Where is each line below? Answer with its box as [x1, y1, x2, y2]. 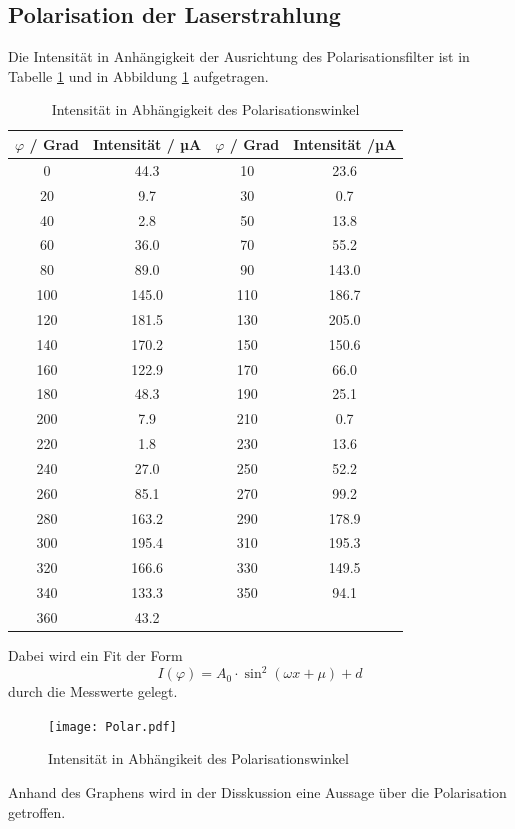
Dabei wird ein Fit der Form [8, 645, 183, 666]
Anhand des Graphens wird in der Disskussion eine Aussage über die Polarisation [8, 782, 507, 803]
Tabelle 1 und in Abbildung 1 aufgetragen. [8, 65, 269, 86]
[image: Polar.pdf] [48, 719, 177, 734]
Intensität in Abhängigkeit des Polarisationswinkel [51, 99, 360, 120]
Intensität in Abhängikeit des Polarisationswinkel [48, 748, 349, 769]
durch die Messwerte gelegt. [8, 681, 178, 702]
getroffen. [8, 801, 66, 822]
